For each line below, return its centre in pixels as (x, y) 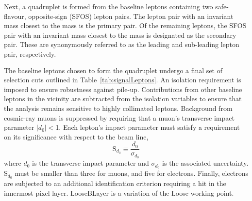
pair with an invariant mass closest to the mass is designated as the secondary (120, 35)
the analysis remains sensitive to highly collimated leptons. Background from (118, 108)
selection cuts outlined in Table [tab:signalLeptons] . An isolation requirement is (123, 80)
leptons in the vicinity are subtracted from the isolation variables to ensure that (123, 99)
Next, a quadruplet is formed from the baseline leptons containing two (109, 6)
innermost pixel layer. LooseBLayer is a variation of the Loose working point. (119, 193)
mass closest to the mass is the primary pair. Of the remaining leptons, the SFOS (125, 25)
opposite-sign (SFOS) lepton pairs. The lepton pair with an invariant (131, 16)
